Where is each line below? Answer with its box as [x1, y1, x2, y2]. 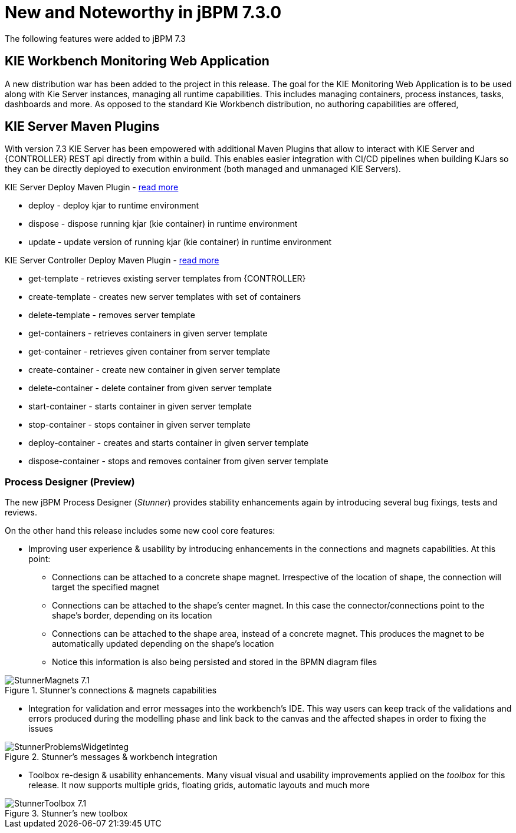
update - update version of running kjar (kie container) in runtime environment [28, 237, 332, 247]
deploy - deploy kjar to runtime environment [28, 200, 199, 211]
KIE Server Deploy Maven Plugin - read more [5, 182, 179, 193]
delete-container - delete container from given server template [28, 383, 272, 394]
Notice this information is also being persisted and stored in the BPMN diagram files [52, 657, 377, 667]
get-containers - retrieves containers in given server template [28, 328, 268, 339]
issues [28, 723, 53, 734]
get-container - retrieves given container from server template [28, 346, 270, 357]
